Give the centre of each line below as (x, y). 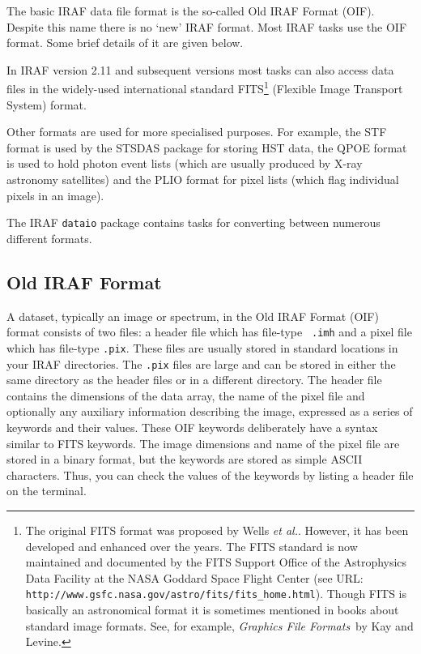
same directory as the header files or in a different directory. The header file (194, 380)
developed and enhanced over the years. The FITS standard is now (191, 546)
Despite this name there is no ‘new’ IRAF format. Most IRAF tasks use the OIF (207, 26)
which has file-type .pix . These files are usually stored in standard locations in (202, 347)
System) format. (47, 104)
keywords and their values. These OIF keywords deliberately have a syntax (192, 427)
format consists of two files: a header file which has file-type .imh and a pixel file (209, 332)
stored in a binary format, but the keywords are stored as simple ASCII (185, 459)
